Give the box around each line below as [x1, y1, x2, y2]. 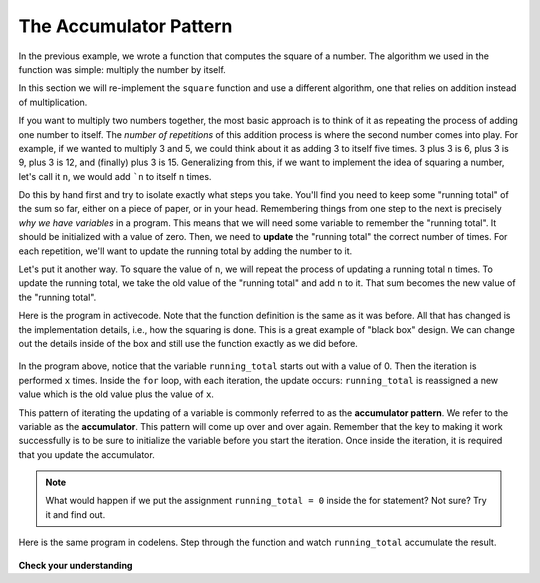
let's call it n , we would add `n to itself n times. [18, 170, 212, 182]
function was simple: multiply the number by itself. [18, 63, 227, 75]
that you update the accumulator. [18, 448, 155, 460]
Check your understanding [18, 559, 133, 571]
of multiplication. [18, 96, 88, 108]
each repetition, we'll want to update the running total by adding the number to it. [18, 245, 353, 257]
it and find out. [45, 508, 106, 520]
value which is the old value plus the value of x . [18, 388, 215, 400]
